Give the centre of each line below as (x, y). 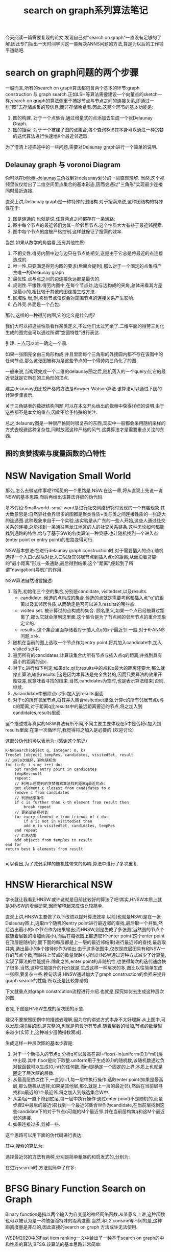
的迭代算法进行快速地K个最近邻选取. (51, 136)
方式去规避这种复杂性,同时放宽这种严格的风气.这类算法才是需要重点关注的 (83, 429)
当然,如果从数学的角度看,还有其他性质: (45, 242)
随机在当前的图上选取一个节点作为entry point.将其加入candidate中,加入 (87, 643)
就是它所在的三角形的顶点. (42, 377)
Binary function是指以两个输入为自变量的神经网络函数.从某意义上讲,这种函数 (85, 1214)
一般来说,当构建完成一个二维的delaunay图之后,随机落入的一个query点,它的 (83, 371)
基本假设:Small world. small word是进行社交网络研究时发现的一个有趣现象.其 (85, 508)
